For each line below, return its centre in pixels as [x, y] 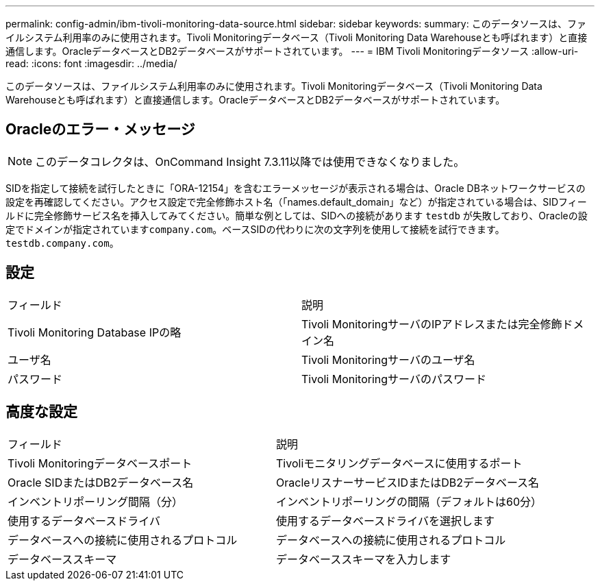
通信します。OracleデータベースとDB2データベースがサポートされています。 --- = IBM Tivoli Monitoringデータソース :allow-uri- [292, 51]
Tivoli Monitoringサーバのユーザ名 [388, 359]
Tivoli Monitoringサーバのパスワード [394, 379]
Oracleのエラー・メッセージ [100, 130]
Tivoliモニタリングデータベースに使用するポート [399, 463]
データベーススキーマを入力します [364, 559]
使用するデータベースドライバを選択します [385, 521]
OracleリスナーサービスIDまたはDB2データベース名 [408, 482]
